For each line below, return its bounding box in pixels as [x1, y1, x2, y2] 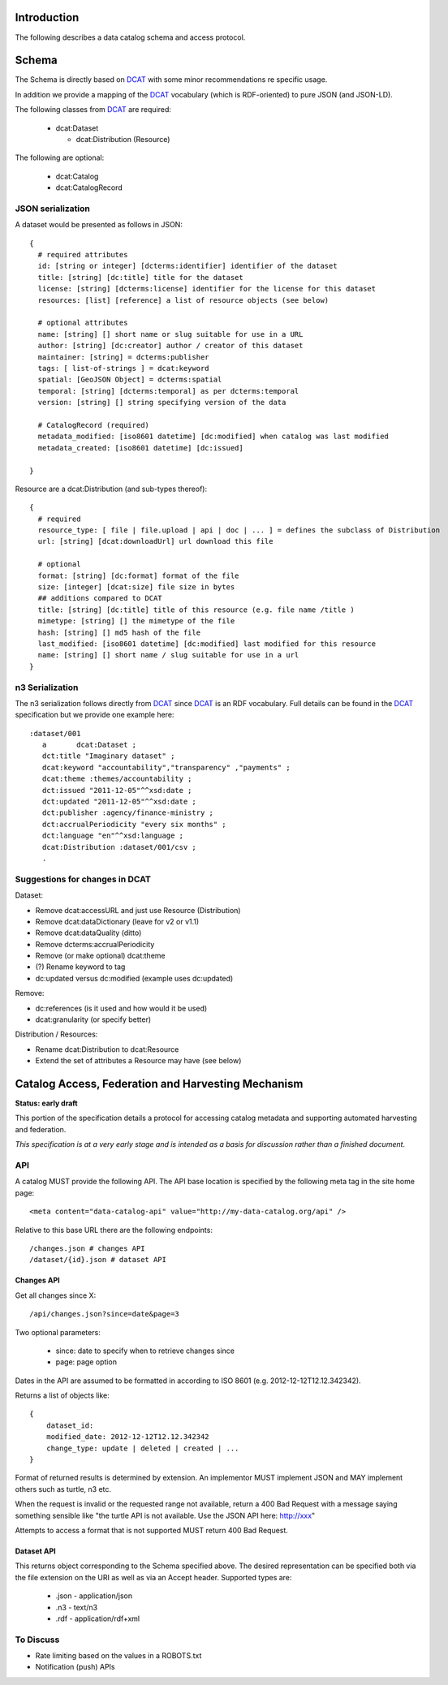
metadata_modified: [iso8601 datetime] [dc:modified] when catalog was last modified [37, 432, 390, 442]
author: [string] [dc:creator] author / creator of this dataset [37, 341, 304, 351]
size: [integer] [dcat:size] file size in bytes [37, 583, 235, 592]
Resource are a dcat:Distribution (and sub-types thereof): [15, 484, 207, 493]
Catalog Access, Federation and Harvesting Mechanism [15, 1077, 304, 1091]
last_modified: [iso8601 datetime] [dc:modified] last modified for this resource [37, 639, 377, 649]
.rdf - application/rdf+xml [55, 1614, 140, 1623]
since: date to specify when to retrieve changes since [55, 1346, 235, 1355]
